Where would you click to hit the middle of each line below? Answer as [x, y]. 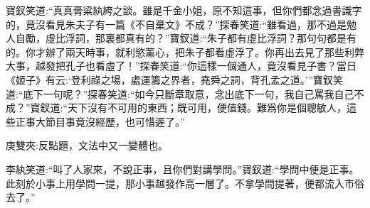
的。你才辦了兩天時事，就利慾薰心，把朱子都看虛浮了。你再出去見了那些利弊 [185, 51]
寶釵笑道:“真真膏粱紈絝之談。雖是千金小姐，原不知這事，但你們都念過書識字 [184, 10]
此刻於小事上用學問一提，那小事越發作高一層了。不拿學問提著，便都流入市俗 [185, 183]
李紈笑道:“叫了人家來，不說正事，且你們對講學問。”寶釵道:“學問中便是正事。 [183, 169]
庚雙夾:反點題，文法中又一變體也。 [87, 145]
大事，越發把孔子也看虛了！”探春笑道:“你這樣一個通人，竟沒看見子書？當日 [181, 66]
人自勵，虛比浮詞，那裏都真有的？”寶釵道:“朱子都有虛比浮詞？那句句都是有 [181, 38]
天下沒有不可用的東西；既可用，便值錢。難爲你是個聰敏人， [207, 108]
